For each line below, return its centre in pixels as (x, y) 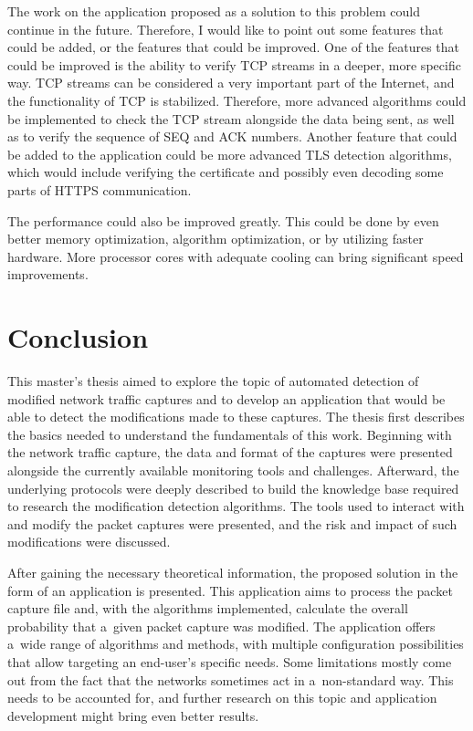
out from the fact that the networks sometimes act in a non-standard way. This (231, 679)
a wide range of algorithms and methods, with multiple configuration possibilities (236, 644)
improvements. (48, 274)
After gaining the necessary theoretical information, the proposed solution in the (233, 572)
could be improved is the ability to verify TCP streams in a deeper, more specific (234, 64)
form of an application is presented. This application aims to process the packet (230, 590)
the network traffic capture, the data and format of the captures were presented (230, 452)
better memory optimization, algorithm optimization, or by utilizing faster (215, 239)
